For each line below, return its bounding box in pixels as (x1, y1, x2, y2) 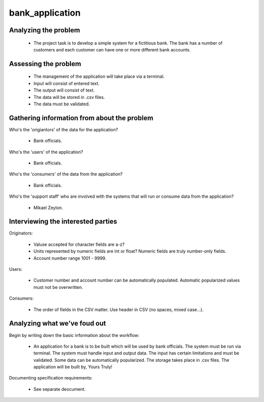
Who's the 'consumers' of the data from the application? (9, 171, 123, 177)
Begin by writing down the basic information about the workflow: (9, 332, 139, 338)
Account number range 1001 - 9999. (33, 255, 107, 261)
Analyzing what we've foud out (9, 319, 106, 328)
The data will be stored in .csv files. (33, 94, 105, 100)
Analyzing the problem (9, 26, 80, 34)
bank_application (9, 7, 81, 18)
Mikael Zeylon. (33, 205, 63, 211)
